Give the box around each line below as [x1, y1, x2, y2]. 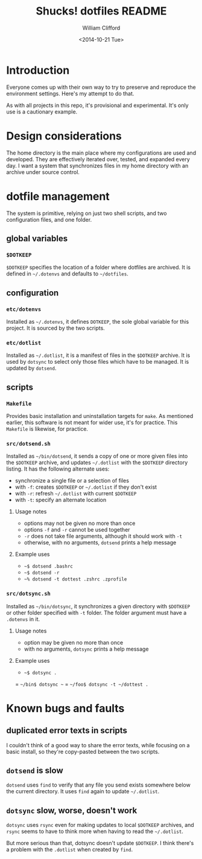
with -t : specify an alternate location [14, 497, 107, 504]
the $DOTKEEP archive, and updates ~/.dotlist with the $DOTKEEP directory [6, 459, 188, 466]
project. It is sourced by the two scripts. [6, 324, 106, 332]
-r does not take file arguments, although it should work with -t [24, 533, 183, 540]
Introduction [6, 63, 70, 77]
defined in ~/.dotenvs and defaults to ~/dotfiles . [6, 270, 128, 277]
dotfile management [6, 189, 110, 203]
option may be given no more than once [24, 639, 124, 646]
